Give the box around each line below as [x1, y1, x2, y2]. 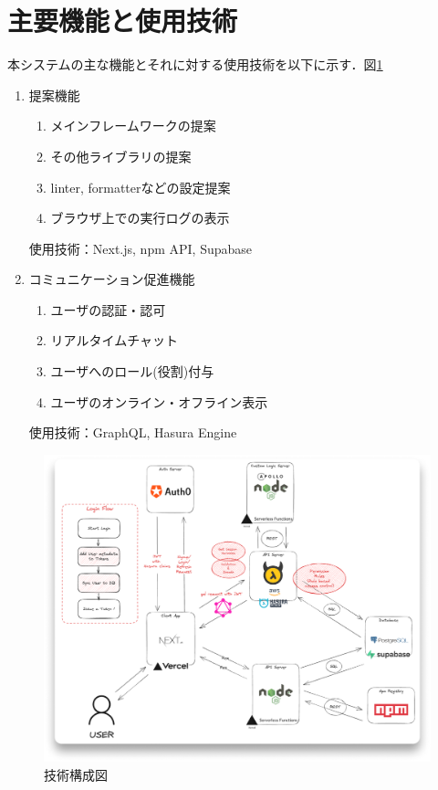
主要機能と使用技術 [7, 2, 238, 39]
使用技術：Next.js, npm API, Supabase [28, 238, 252, 258]
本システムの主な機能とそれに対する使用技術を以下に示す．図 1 [7, 55, 383, 74]
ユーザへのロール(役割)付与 [50, 362, 214, 381]
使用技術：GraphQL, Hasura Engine [28, 423, 237, 442]
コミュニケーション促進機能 [28, 269, 195, 289]
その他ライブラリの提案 [50, 146, 192, 165]
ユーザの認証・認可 [50, 300, 166, 319]
